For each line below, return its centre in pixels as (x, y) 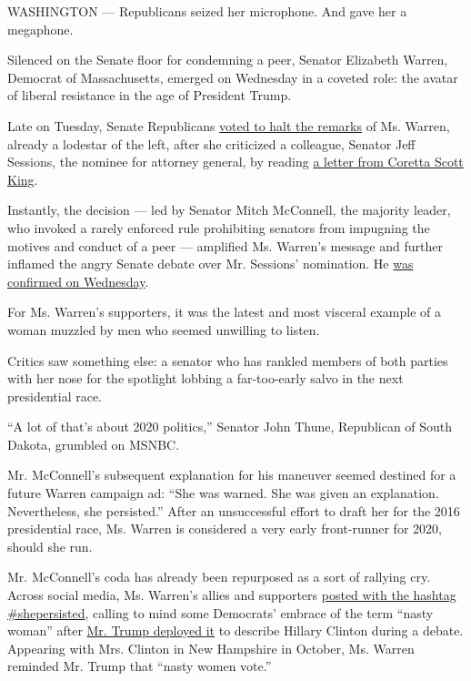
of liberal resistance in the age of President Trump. (150, 95)
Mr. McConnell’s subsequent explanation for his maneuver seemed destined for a (232, 475)
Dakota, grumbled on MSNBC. (94, 444)
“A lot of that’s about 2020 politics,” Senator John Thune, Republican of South (230, 427)
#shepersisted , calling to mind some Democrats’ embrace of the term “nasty (220, 612)
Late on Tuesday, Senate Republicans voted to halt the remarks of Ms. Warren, (229, 125)
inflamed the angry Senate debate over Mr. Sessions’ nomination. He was (210, 264)
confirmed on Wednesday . (78, 281)
